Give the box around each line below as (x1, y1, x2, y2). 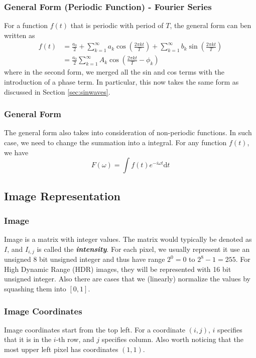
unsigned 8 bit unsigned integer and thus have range (4, 254, 165, 264)
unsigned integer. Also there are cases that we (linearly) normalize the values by (4, 273, 250, 284)
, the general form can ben (170, 20, 251, 31)
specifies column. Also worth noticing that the (101, 334, 243, 344)
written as (4, 30, 35, 40)
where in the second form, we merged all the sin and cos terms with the (4, 67, 225, 77)
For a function (4, 20, 48, 31)
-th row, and (56, 334, 94, 344)
